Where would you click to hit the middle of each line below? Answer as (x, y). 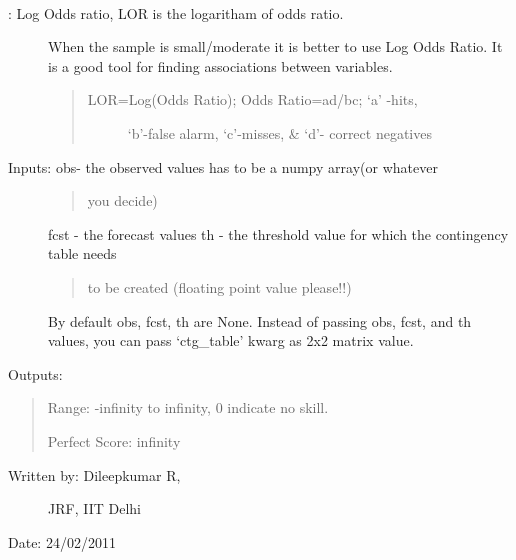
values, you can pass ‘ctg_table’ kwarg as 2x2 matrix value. (231, 340)
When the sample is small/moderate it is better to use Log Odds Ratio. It (275, 46)
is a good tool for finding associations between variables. (220, 65)
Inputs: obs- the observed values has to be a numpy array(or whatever (223, 166)
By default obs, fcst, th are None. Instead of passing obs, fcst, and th (260, 320)
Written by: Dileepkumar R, (94, 474)
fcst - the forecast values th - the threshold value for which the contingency (278, 233)
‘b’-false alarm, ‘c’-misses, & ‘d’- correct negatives (279, 132)
